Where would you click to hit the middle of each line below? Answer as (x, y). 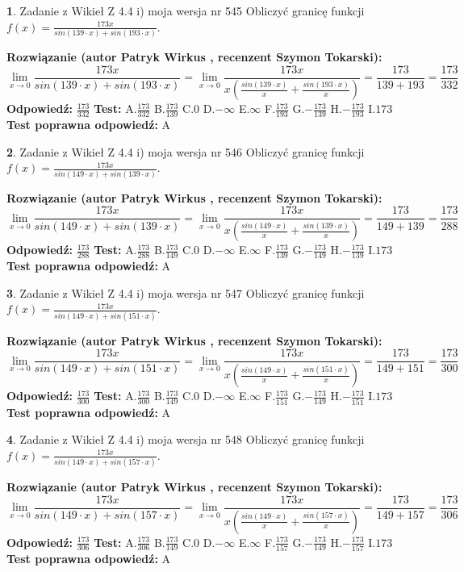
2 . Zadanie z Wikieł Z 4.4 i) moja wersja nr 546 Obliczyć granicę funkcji (186, 151)
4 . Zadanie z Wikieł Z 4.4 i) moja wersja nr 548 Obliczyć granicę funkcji (186, 439)
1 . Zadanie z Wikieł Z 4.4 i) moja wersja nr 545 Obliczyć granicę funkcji (186, 10)
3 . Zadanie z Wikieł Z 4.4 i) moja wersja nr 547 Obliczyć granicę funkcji (186, 292)
